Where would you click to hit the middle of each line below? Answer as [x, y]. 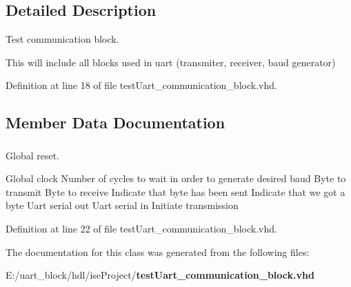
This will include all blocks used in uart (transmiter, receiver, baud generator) [171, 62]
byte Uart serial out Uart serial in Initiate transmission [122, 205]
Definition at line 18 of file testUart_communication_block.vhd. [141, 85]
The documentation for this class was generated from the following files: [158, 251]
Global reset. [32, 155]
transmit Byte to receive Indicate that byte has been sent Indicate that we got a [175, 191]
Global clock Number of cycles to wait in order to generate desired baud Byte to [176, 178]
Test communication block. [62, 39]
